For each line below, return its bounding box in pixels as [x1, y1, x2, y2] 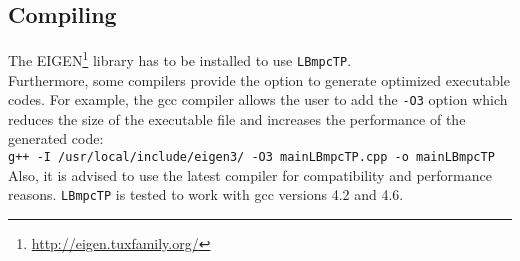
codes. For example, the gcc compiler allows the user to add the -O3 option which [8, 89, 508, 110]
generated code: [8, 128, 104, 149]
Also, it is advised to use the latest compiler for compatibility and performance [8, 164, 492, 185]
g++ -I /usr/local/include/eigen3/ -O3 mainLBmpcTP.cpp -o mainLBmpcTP [8, 149, 495, 164]
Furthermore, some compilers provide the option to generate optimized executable [8, 69, 510, 90]
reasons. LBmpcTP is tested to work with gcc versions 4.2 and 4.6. [8, 184, 404, 205]
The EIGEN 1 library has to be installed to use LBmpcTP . [8, 47, 352, 70]
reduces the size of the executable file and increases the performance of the [8, 108, 466, 129]
